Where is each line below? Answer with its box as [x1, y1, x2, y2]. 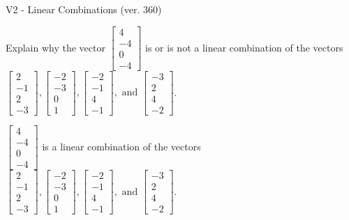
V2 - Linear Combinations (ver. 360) [6, 2, 162, 16]
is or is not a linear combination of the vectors [145, 40, 343, 54]
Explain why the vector [6, 40, 105, 54]
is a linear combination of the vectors [42, 139, 201, 153]
